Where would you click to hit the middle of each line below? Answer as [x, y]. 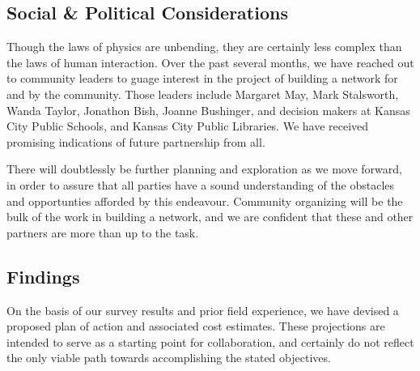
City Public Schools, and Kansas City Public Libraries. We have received [188, 126]
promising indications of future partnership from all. [136, 141]
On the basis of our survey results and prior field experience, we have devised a [203, 310]
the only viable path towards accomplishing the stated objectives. [169, 358]
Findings [43, 276]
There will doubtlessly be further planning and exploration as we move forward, [204, 169]
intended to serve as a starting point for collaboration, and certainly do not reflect [210, 341]
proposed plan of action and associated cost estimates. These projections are [196, 326]
